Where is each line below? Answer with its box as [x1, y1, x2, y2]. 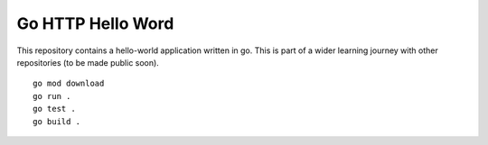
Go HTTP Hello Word [16, 14, 174, 33]
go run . [33, 91, 71, 101]
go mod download [33, 78, 105, 89]
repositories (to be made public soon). [16, 57, 160, 68]
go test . [33, 104, 76, 114]
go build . [33, 116, 81, 126]
